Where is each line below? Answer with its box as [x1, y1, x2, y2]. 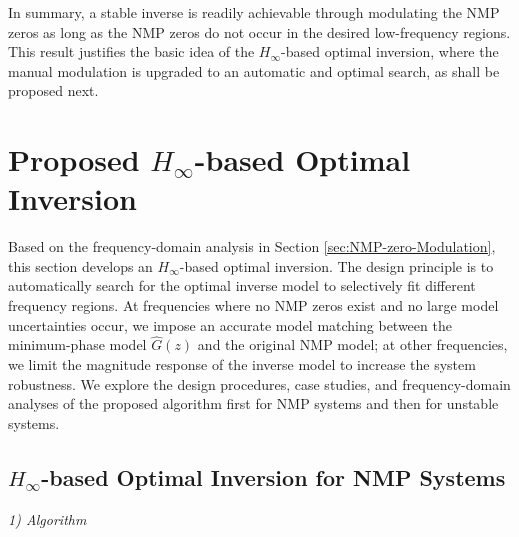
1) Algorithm [8, 508, 87, 529]
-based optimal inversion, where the [281, 41, 499, 62]
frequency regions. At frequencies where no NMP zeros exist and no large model [8, 295, 499, 316]
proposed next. [8, 80, 99, 101]
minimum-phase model [8, 334, 147, 355]
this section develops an [8, 255, 153, 276]
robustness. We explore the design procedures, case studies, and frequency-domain [8, 373, 511, 394]
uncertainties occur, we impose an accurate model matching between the [8, 314, 452, 335]
